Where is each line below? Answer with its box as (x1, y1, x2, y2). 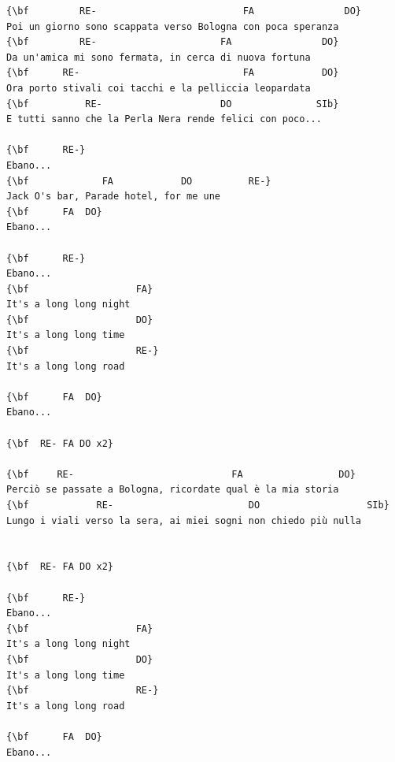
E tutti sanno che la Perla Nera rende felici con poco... (6, 113, 322, 125)
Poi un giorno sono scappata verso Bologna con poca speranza (6, 20, 339, 32)
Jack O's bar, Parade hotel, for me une (6, 191, 221, 203)
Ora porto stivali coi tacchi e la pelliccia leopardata (6, 82, 311, 94)
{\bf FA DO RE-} (6, 175, 271, 187)
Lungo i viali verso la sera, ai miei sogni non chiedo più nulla (6, 515, 362, 526)
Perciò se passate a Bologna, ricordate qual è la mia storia (6, 484, 339, 496)
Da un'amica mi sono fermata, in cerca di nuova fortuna (6, 51, 311, 63)
